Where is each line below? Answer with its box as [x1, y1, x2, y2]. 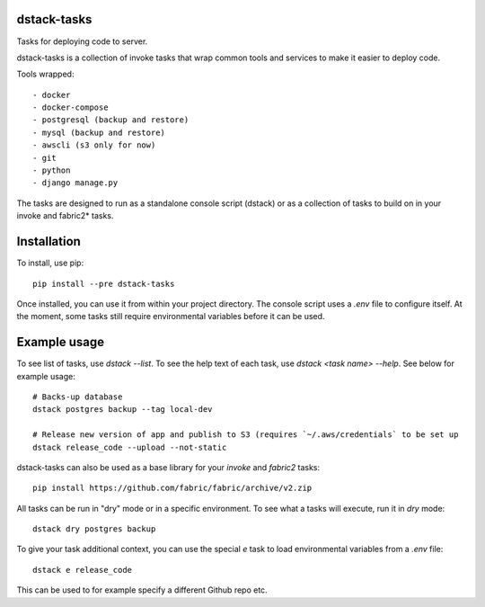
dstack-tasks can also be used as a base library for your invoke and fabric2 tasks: [16, 461, 321, 472]
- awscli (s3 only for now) [32, 140, 156, 150]
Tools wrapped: [16, 68, 75, 80]
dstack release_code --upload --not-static [32, 442, 227, 452]
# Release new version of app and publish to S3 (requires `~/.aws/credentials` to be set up [32, 430, 459, 440]
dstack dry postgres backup [32, 524, 156, 534]
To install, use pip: [16, 257, 84, 269]
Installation [16, 234, 81, 249]
